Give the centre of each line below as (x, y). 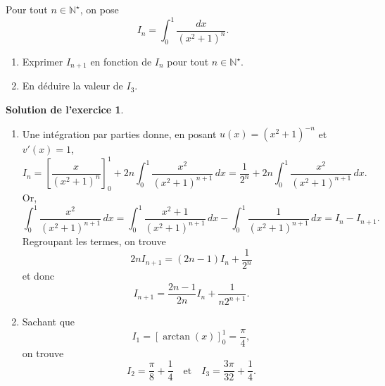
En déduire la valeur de (72, 86)
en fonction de (121, 62)
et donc (38, 276)
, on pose (99, 9)
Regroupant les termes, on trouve (94, 241)
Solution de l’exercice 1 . (65, 110)
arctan (177, 337)
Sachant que (49, 322)
